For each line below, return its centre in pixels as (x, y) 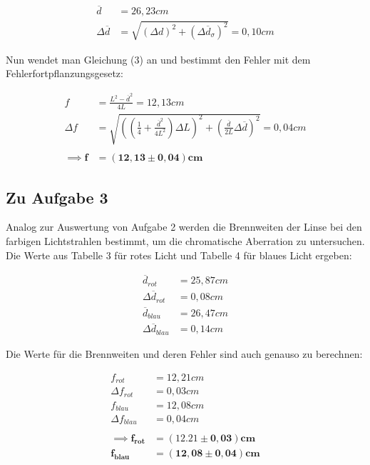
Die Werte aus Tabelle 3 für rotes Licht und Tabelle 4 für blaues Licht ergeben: (179, 255)
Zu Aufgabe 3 (57, 197)
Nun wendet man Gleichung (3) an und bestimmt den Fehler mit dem (158, 59)
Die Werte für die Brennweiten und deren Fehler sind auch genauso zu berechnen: (184, 353)
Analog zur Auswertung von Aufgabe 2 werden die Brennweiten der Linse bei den (184, 227)
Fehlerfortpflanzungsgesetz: (65, 73)
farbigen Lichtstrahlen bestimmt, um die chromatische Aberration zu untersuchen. (185, 240)
